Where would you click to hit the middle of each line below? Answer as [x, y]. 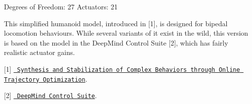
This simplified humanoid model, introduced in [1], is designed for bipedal [116, 23]
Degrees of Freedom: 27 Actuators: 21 [61, 6]
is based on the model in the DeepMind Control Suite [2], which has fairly [116, 42]
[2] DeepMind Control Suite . [51, 95]
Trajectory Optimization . [46, 78]
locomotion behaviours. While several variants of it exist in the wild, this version [126, 33]
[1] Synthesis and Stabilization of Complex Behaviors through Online [122, 69]
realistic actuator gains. [40, 52]
